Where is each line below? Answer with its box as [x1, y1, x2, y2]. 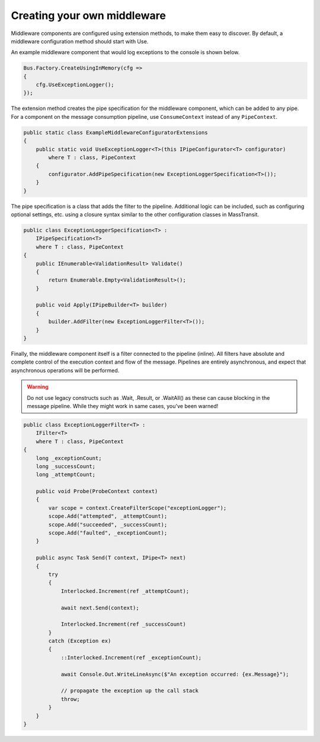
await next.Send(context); [60, 604, 139, 611]
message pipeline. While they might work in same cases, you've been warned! [27, 402, 219, 409]
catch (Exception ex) [48, 637, 111, 645]
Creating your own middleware [11, 9, 166, 22]
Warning [27, 383, 49, 390]
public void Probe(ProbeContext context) [36, 488, 158, 495]
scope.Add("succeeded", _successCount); [48, 521, 168, 528]
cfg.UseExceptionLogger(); [36, 81, 115, 89]
